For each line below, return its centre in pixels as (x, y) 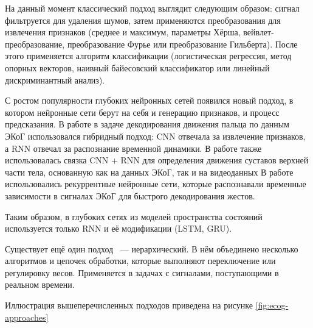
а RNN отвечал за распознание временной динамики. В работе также (133, 148)
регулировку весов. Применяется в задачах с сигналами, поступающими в (142, 272)
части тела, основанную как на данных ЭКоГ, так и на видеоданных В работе (149, 172)
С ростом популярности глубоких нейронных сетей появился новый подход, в (149, 100)
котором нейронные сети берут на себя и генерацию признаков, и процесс (142, 112)
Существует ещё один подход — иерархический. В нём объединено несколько (152, 248)
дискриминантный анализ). (55, 80)
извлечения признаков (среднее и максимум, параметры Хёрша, (123, 32)
